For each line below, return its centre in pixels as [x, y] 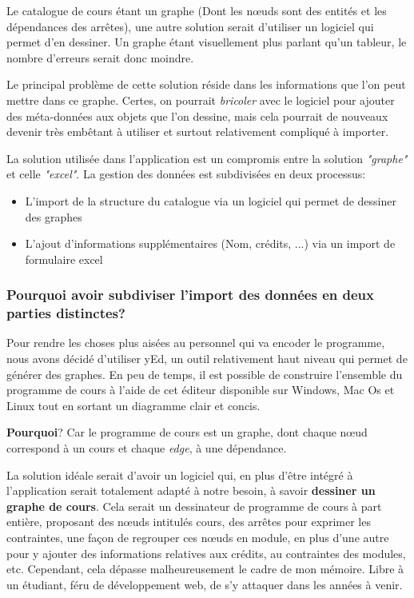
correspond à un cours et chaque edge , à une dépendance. [147, 448]
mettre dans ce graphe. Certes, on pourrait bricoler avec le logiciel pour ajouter [201, 100]
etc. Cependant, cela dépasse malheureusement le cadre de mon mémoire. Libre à [205, 569]
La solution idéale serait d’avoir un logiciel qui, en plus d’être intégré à [180, 474]
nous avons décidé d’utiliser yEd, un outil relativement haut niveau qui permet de [207, 359]
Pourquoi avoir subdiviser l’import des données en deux [190, 295]
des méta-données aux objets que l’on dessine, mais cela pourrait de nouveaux [197, 116]
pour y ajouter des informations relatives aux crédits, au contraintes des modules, [206, 553]
